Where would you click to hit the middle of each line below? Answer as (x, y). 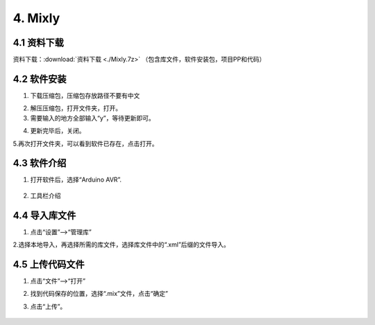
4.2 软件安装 (40, 79)
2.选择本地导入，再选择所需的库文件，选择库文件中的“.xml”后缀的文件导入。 (122, 245)
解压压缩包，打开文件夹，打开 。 (76, 108)
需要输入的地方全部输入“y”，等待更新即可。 (93, 118)
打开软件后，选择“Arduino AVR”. (76, 179)
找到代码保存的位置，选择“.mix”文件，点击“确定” (99, 294)
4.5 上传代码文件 (49, 264)
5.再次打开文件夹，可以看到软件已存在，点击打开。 (85, 143)
